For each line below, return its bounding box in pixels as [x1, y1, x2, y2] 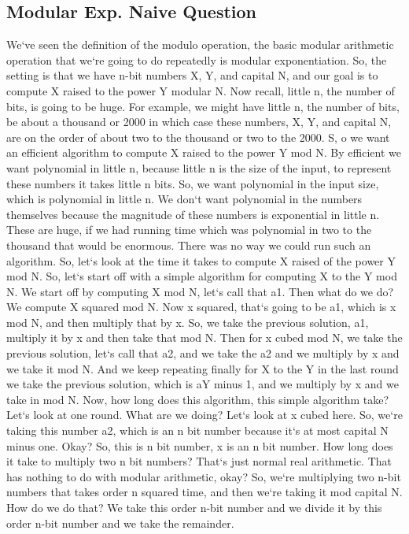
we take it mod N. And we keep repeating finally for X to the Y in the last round [6, 360, 399, 376]
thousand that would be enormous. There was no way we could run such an [6, 236, 371, 253]
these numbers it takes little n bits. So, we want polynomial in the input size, [6, 175, 379, 191]
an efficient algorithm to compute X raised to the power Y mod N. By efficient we [6, 144, 401, 161]
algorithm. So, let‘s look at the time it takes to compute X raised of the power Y [6, 252, 396, 269]
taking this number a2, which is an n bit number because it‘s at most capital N [6, 422, 389, 439]
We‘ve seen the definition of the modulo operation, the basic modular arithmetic [6, 36, 394, 53]
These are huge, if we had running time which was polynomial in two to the [6, 221, 372, 238]
